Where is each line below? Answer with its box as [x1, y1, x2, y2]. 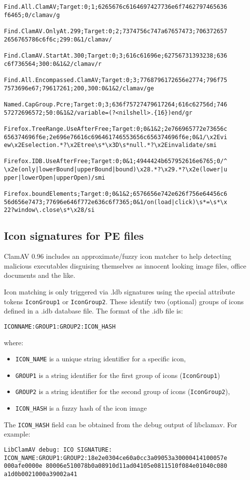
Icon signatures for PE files [4, 228, 144, 243]
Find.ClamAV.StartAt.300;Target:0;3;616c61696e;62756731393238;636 [4, 52, 228, 59]
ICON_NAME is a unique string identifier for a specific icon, [15, 354, 186, 364]
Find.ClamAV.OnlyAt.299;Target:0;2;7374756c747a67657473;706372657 [4, 27, 228, 35]
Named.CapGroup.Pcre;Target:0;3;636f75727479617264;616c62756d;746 [4, 101, 228, 108]
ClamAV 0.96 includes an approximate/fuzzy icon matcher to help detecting [4, 251, 231, 261]
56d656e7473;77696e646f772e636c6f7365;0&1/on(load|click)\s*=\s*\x [4, 198, 228, 206]
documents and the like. [4, 270, 76, 280]
